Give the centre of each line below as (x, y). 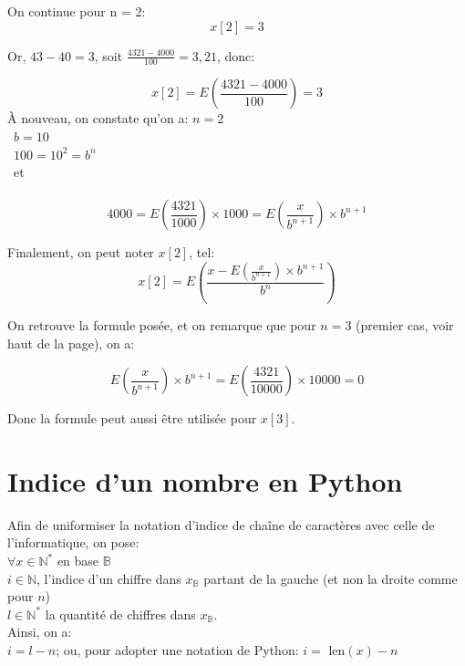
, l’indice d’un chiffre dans (109, 578)
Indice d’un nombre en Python (205, 480)
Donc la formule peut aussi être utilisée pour (132, 418)
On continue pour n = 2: (77, 11)
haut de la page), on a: (71, 343)
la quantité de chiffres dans (120, 614)
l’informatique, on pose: (73, 542)
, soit (108, 55)
